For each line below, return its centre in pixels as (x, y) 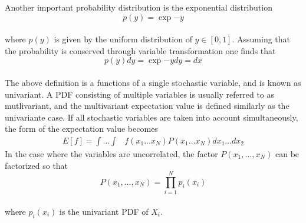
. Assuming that (261, 39)
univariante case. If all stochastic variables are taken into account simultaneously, (152, 117)
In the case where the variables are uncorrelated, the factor (111, 153)
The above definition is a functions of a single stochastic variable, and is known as (153, 82)
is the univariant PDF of (104, 211)
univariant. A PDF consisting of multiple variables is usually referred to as (140, 94)
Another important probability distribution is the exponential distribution (139, 7)
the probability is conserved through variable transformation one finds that (140, 50)
